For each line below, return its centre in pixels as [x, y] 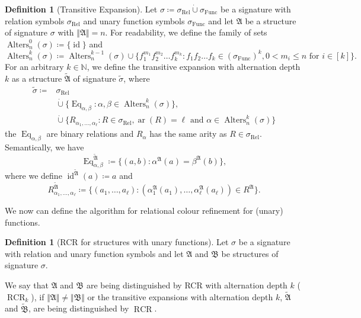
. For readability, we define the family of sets [186, 32]
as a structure [37, 78]
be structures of [250, 253]
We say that [27, 285]
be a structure [271, 20]
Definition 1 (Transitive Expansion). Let [81, 9]
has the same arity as [188, 134]
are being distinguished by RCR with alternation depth [187, 285]
